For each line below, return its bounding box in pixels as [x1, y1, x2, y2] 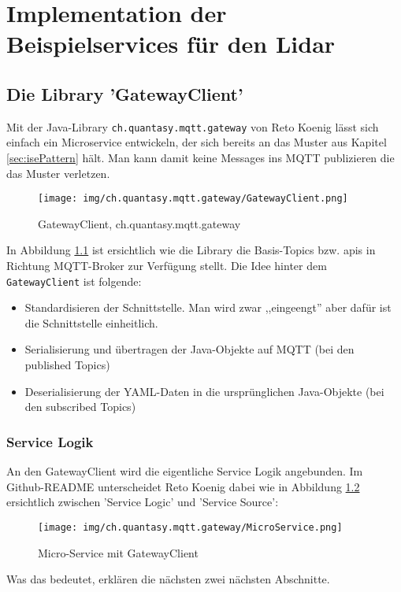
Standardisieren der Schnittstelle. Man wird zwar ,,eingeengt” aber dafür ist [24, 299, 392, 316]
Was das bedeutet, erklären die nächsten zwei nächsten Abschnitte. [6, 571, 330, 587]
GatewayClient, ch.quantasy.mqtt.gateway [38, 215, 241, 231]
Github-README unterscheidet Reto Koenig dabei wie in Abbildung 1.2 [6, 478, 360, 494]
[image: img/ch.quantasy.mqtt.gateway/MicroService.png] [38, 521, 343, 533]
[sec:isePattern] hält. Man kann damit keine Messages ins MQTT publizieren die [6, 150, 395, 166]
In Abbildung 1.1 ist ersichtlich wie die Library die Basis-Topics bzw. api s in [6, 242, 376, 258]
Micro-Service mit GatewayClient [38, 544, 199, 561]
